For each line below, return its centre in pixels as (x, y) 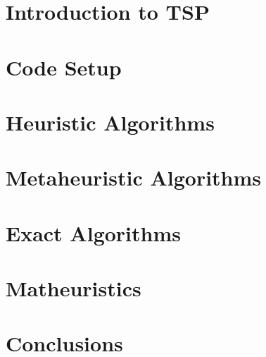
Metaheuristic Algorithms (134, 177)
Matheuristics (74, 288)
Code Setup (64, 67)
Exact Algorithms (93, 232)
